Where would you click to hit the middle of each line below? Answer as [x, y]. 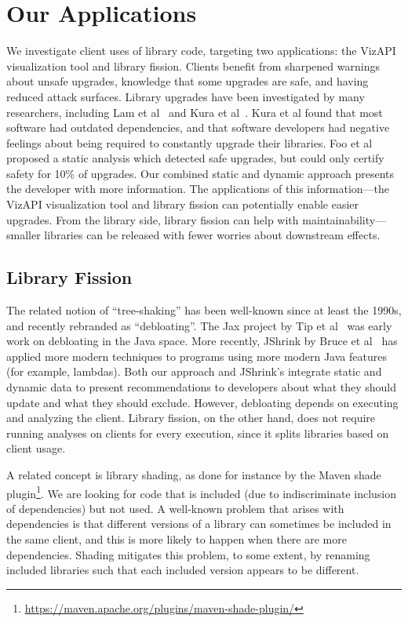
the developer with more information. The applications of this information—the [198, 189]
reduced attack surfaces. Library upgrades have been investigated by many [186, 96]
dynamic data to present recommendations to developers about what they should [202, 387]
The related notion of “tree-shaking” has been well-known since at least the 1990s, [204, 310]
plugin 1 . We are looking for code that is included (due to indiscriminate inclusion [202, 492]
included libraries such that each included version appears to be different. [183, 570]
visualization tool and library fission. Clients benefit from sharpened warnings [193, 65]
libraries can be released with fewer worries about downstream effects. [212, 235]
